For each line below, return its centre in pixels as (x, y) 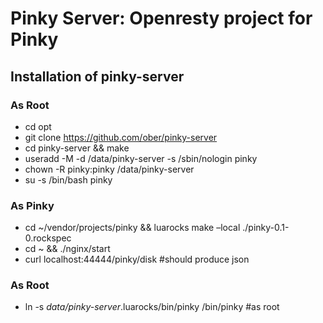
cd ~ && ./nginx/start (67, 249)
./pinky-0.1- (266, 228)
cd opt (38, 126)
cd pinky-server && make (77, 148)
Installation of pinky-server (97, 76)
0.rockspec (48, 238)
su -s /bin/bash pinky (68, 179)
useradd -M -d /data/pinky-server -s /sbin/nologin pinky (141, 158)
